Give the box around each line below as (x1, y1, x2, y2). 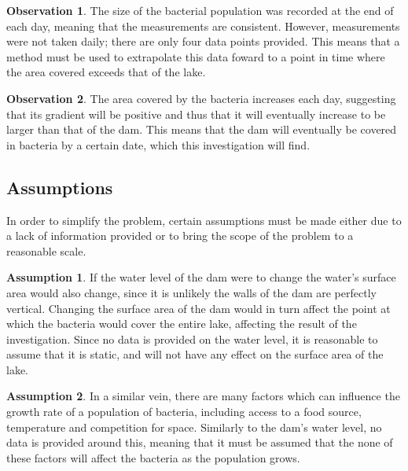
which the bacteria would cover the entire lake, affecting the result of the (6, 315, 357, 332)
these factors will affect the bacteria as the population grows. (6, 449, 300, 465)
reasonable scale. (6, 242, 86, 259)
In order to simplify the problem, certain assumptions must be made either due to (6, 212, 402, 228)
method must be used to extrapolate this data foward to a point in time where (6, 48, 385, 64)
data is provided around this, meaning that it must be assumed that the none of (6, 434, 393, 451)
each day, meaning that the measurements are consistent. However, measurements (6, 17, 400, 34)
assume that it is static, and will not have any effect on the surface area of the (6, 346, 384, 362)
